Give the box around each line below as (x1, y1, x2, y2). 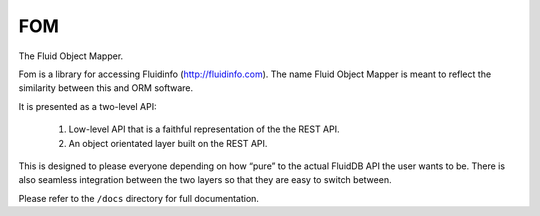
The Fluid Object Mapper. (18, 50, 124, 62)
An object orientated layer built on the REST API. (68, 137, 268, 149)
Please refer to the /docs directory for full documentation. (18, 192, 260, 204)
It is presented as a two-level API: (18, 100, 157, 112)
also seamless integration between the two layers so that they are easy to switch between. (18, 174, 392, 186)
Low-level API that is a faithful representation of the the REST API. (68, 123, 340, 135)
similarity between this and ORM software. (18, 82, 194, 94)
